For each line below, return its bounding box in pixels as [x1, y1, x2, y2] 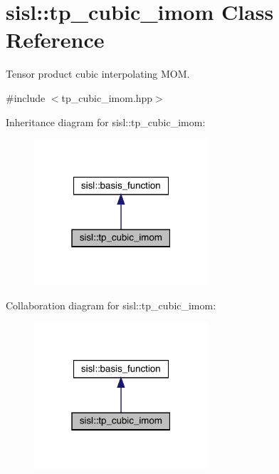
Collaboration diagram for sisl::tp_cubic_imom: [6, 297, 216, 312]
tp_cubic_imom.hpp [61, 90, 153, 105]
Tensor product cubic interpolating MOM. [6, 66, 190, 81]
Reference [6, 25, 105, 54]
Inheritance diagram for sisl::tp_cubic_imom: [6, 114, 206, 129]
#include [6, 90, 46, 105]
